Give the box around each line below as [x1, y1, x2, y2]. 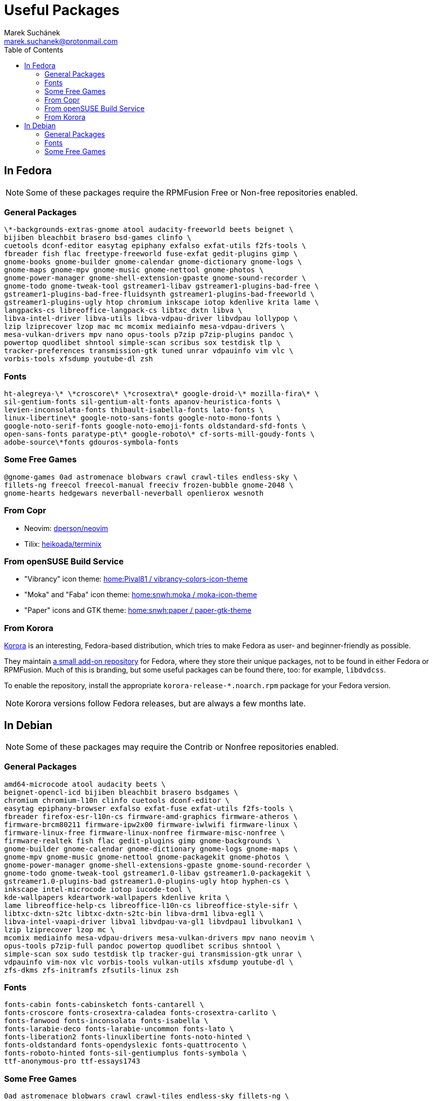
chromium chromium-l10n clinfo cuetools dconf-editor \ [4, 796, 230, 804]
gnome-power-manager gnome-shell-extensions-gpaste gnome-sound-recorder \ [4, 860, 310, 869]
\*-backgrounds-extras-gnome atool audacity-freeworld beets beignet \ [4, 225, 294, 234]
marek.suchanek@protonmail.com [4, 36, 118, 45]
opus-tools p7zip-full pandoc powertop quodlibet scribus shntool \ [4, 941, 281, 950]
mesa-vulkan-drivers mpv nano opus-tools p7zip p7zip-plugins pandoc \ [4, 330, 294, 339]
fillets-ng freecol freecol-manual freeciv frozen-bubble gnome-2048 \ [4, 481, 294, 489]
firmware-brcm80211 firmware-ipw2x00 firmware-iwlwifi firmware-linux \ [4, 820, 298, 829]
